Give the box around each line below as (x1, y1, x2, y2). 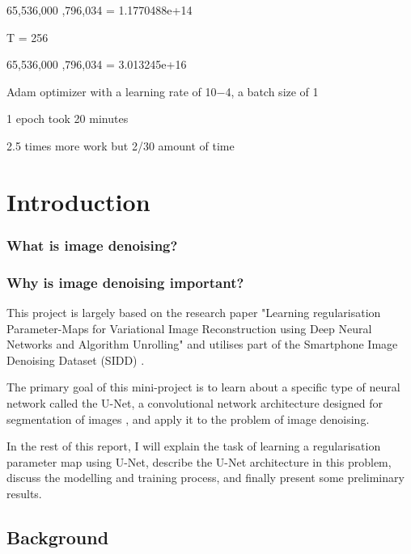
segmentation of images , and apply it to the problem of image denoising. (6, 410, 370, 427)
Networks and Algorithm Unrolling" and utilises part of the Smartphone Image (6, 336, 398, 353)
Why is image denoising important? (6, 272, 244, 292)
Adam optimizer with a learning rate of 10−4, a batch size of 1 (6, 82, 319, 99)
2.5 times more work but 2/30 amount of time (6, 137, 235, 154)
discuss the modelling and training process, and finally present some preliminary (6, 469, 405, 486)
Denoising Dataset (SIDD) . (6, 351, 145, 368)
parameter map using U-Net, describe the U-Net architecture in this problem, (6, 453, 392, 470)
